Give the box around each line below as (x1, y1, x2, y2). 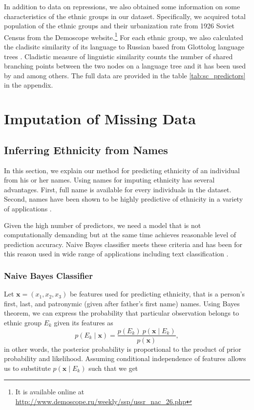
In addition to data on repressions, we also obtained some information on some (4, 1, 240, 11)
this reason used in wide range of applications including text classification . (4, 249, 229, 259)
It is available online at (15, 387, 85, 397)
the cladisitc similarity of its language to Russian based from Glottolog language (4, 42, 244, 52)
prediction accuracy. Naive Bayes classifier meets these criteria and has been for (4, 239, 243, 249)
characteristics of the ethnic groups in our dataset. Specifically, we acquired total (4, 11, 246, 21)
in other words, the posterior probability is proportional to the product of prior (4, 343, 241, 354)
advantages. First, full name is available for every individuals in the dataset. (4, 184, 232, 194)
